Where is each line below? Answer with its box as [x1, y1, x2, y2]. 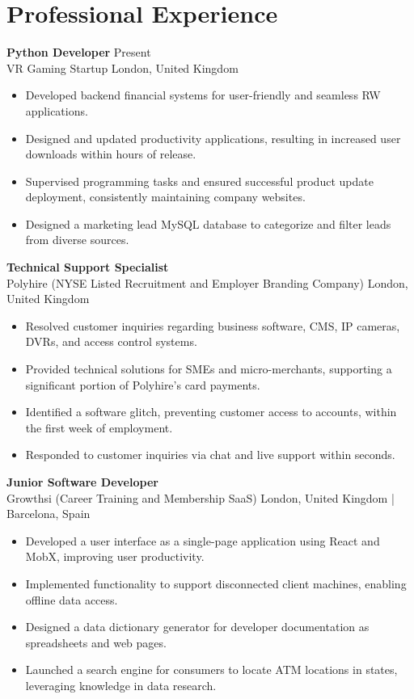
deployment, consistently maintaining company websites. [25, 188, 306, 205]
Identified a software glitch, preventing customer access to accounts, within [25, 403, 397, 420]
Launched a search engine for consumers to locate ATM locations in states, [25, 661, 398, 678]
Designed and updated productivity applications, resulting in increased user [25, 129, 401, 146]
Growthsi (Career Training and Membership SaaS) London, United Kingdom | [6, 489, 395, 506]
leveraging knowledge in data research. [25, 676, 217, 693]
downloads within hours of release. [25, 145, 196, 162]
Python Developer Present [6, 44, 151, 61]
